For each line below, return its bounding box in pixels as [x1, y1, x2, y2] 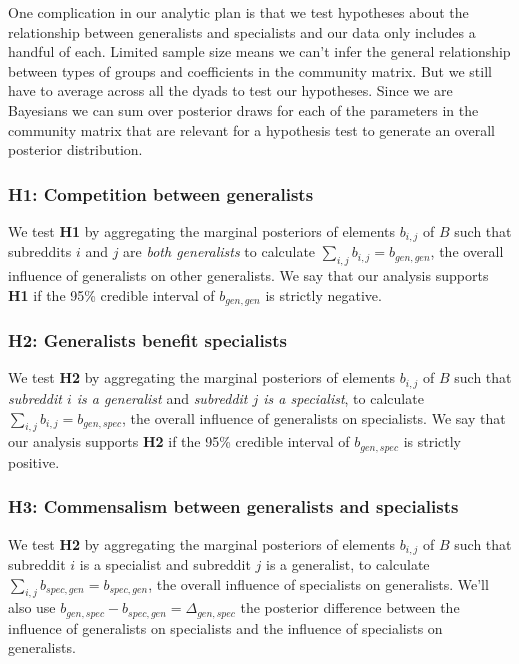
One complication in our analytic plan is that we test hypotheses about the [8, 2, 469, 22]
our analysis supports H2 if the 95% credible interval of [8, 431, 350, 452]
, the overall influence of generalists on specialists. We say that [122, 407, 506, 428]
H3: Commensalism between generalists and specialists [8, 494, 459, 519]
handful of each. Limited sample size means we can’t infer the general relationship [8, 41, 511, 62]
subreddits [8, 241, 72, 262]
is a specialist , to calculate [263, 387, 424, 408]
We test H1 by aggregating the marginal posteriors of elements [8, 220, 396, 241]
